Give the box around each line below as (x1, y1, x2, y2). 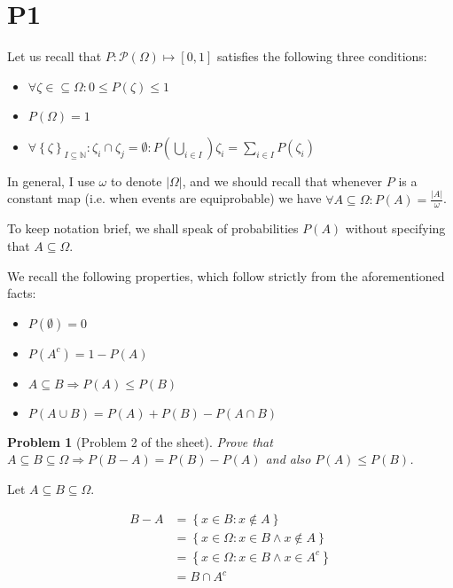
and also (265, 450, 311, 468)
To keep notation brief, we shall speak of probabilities (7, 219, 299, 238)
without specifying (345, 219, 446, 238)
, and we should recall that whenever (182, 171, 383, 190)
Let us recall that (7, 47, 102, 66)
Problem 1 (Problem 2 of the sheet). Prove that (7, 432, 273, 451)
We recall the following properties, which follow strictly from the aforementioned (7, 266, 445, 285)
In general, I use (7, 171, 95, 190)
